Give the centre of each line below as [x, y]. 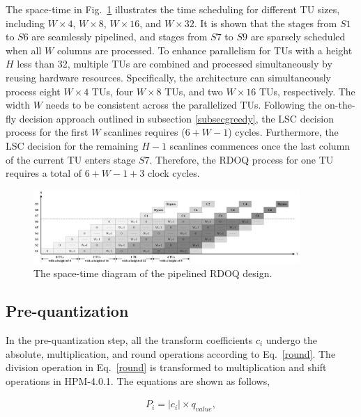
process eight [33, 91]
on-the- [340, 105]
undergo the [291, 339]
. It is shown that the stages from [266, 23]
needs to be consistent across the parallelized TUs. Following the [184, 105]
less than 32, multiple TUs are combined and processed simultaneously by [175, 64]
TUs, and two [194, 91]
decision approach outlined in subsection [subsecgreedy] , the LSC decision [176, 118]
